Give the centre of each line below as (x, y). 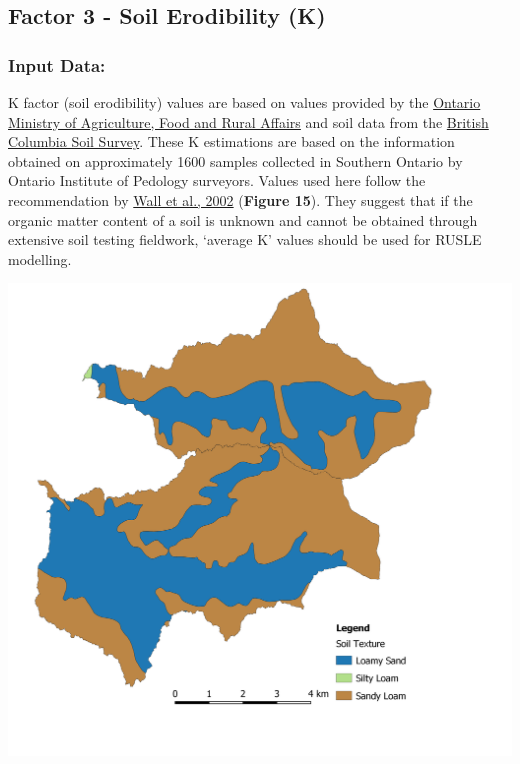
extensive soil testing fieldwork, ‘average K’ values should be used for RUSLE (245, 239)
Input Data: (57, 64)
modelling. (40, 258)
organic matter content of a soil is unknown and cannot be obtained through (243, 219)
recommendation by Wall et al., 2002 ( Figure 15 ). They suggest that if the (240, 199)
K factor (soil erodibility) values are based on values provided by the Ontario (244, 102)
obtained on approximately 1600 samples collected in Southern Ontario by (235, 160)
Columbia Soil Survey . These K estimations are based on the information (231, 141)
